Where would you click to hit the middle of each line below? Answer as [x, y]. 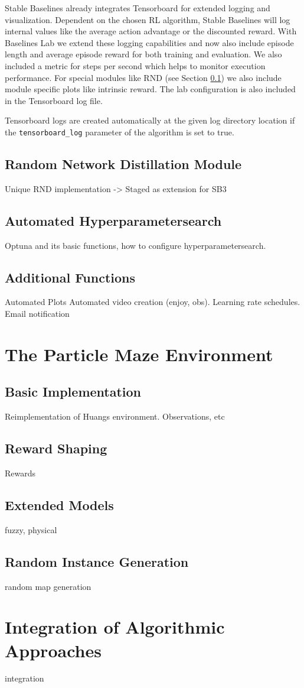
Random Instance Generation [97, 561]
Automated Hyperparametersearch [113, 220]
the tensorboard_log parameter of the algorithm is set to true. [120, 132]
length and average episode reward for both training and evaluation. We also [143, 54]
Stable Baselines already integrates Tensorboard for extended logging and [138, 8]
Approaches [53, 650]
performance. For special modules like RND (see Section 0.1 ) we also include [143, 77]
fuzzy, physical [31, 529]
